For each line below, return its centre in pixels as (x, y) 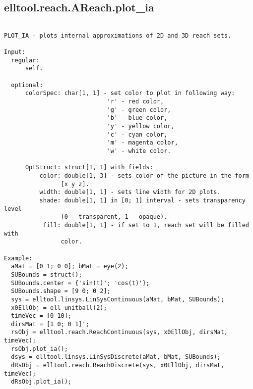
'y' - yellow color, (141, 126)
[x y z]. (75, 184)
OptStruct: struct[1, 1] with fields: (89, 168)
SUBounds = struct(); (47, 274)
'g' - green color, (139, 110)
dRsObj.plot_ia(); (41, 382)
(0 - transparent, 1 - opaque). (114, 217)
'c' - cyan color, (137, 134)
